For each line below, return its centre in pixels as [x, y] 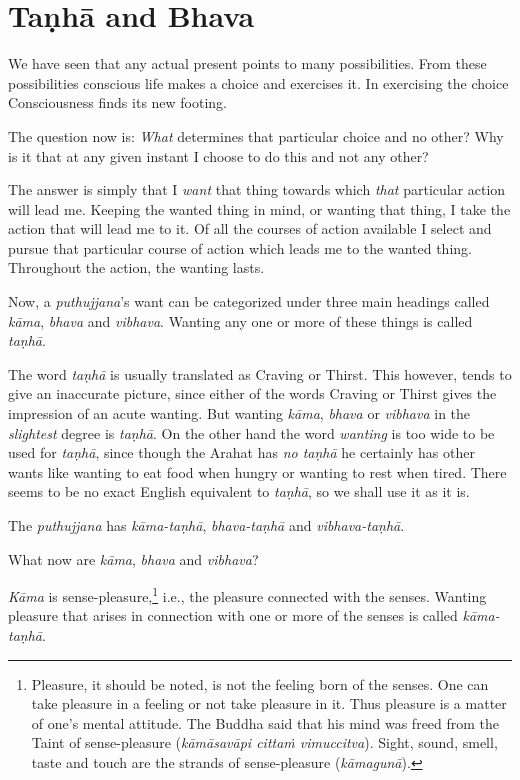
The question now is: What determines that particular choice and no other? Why [256, 135]
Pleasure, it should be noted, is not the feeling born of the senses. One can [260, 683]
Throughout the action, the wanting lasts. [136, 267]
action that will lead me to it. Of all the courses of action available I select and [250, 228]
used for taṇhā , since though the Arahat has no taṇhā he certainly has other [241, 452]
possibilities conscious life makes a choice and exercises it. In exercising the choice [258, 82]
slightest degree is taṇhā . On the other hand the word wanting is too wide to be [251, 432]
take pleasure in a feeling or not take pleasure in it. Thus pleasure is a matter [269, 703]
